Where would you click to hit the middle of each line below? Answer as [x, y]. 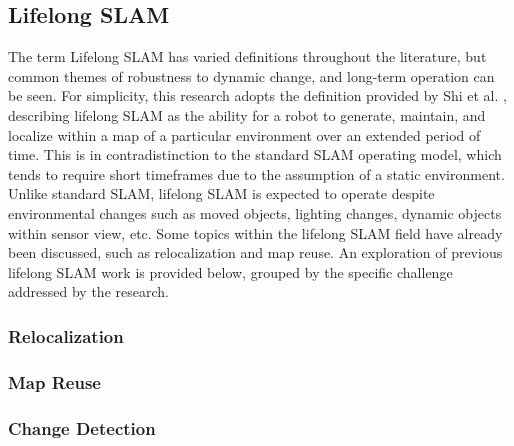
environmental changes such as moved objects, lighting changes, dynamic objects [255, 212]
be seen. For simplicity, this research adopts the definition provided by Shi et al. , [257, 95]
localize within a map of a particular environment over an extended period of [244, 134]
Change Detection [82, 427]
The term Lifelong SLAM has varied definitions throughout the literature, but [247, 56]
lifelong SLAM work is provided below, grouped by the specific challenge [230, 271]
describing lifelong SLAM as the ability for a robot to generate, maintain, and [247, 114]
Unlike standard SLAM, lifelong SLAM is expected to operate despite [221, 193]
